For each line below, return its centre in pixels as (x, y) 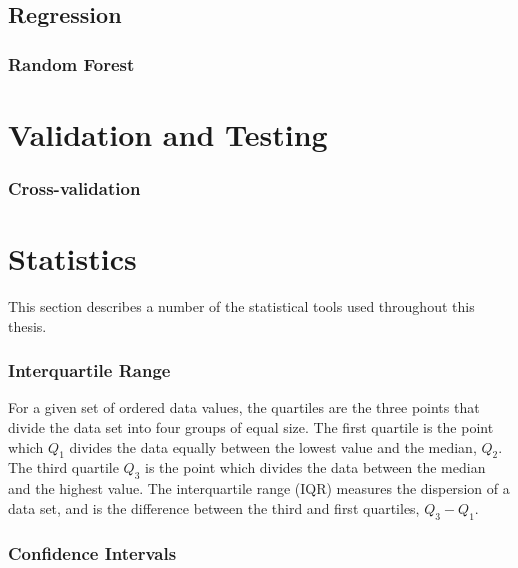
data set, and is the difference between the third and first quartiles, (214, 507)
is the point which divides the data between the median (315, 467)
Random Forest (71, 63)
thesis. (27, 325)
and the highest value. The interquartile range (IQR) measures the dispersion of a (259, 488)
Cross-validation (74, 187)
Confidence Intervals (92, 553)
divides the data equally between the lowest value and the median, (273, 446)
